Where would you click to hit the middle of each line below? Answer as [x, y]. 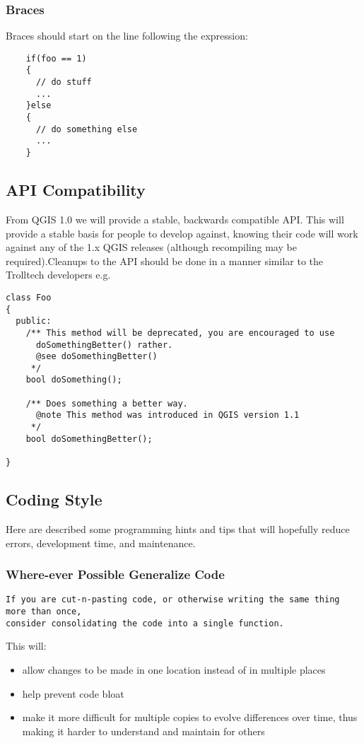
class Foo [29, 297]
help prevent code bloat [73, 693]
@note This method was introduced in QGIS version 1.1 [168, 415]
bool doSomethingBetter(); [89, 439]
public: [34, 321]
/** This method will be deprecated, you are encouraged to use [180, 333]
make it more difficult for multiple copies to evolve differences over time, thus [190, 717]
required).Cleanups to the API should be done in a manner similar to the [164, 261]
